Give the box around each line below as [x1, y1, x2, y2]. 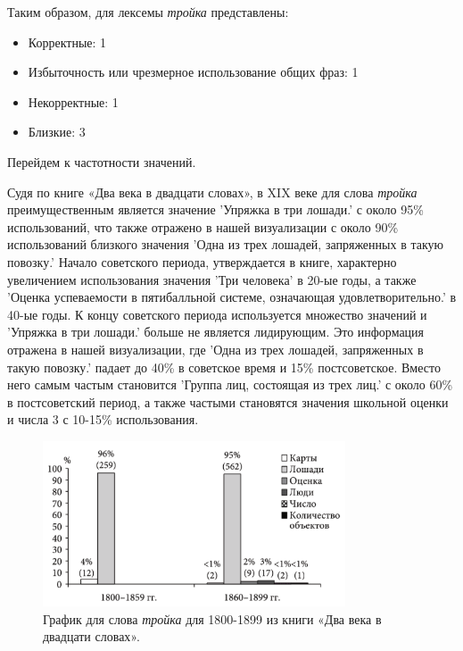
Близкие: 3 [28, 122, 86, 141]
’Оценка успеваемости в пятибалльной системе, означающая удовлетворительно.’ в [7, 288, 457, 306]
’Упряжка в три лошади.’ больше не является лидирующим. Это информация [7, 322, 425, 341]
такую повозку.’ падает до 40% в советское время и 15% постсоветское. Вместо [7, 357, 441, 376]
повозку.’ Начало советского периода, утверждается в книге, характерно [7, 252, 397, 271]
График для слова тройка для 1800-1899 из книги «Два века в [43, 609, 382, 628]
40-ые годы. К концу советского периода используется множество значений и [7, 305, 427, 323]
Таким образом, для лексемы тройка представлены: [7, 3, 289, 21]
